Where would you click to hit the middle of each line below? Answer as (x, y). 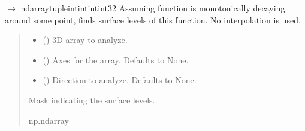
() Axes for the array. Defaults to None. (116, 60)
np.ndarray (49, 120)
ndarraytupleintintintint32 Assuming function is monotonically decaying (153, 8)
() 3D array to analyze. (85, 40)
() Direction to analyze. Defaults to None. (120, 80)
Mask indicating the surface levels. (92, 100)
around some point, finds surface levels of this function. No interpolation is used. (153, 19)
